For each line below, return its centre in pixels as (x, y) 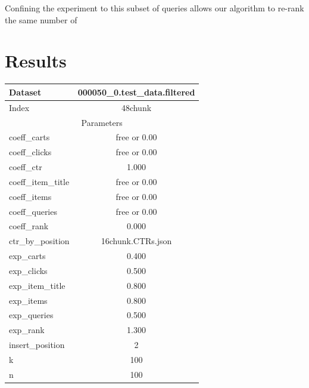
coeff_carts (29, 137)
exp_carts (27, 256)
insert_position (37, 345)
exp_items (28, 300)
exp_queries (31, 315)
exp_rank (27, 330)
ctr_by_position (39, 241)
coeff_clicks (30, 152)
